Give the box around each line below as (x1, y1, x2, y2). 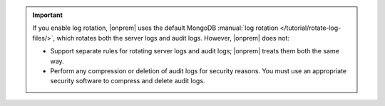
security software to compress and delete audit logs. (50, 77, 205, 85)
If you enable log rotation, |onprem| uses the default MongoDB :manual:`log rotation (32, 23, 279, 32)
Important (32, 11, 63, 19)
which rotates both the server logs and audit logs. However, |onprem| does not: (56, 33, 290, 42)
